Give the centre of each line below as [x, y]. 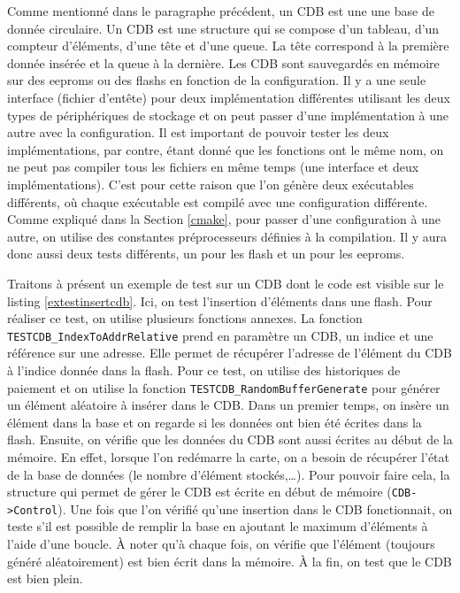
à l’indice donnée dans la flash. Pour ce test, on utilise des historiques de [204, 370]
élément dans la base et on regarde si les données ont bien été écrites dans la [215, 422]
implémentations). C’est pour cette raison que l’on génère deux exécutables [211, 184]
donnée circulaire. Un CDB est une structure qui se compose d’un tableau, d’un [223, 28]
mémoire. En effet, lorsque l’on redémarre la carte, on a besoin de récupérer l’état [228, 456]
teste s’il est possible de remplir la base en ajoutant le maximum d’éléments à [218, 526]
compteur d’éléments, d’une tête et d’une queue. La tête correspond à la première [228, 46]
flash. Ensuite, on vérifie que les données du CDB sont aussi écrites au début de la [230, 439]
